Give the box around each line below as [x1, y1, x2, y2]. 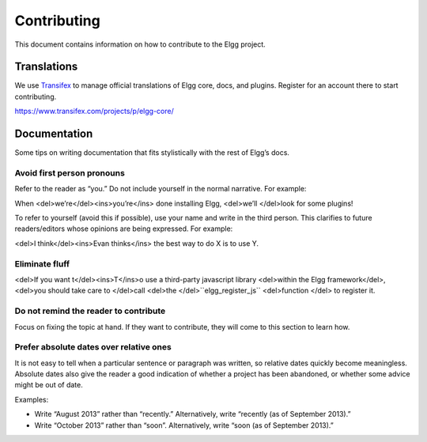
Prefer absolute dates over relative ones [14, 342, 172, 353]
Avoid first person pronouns [14, 167, 126, 178]
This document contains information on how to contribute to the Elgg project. [14, 40, 266, 49]
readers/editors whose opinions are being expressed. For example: [14, 224, 233, 233]
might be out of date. [14, 380, 83, 390]
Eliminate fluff [14, 258, 70, 269]
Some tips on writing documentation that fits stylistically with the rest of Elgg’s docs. [14, 148, 290, 157]
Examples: [14, 395, 49, 404]
